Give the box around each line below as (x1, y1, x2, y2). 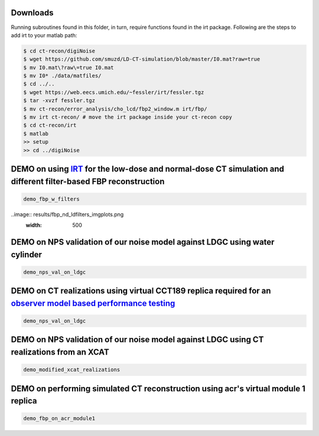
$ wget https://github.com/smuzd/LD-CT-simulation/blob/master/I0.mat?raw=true (23, 56, 261, 63)
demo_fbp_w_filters (23, 196, 80, 202)
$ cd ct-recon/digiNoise (23, 47, 96, 54)
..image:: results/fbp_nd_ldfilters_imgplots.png (11, 210, 124, 218)
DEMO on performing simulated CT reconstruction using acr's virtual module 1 (11, 383, 305, 393)
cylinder (11, 249, 43, 259)
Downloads (11, 8, 54, 18)
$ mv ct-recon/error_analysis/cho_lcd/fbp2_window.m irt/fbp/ (23, 105, 207, 112)
